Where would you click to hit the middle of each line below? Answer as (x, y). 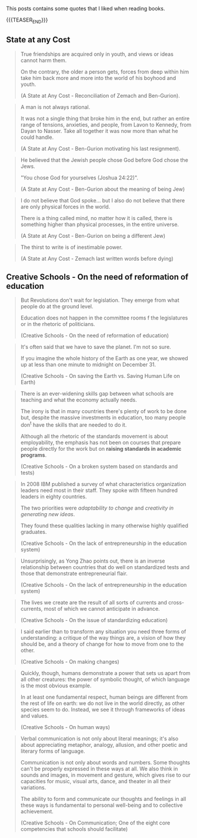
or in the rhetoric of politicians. (58, 324)
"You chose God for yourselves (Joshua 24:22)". (79, 177)
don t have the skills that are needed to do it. (74, 424)
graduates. (34, 532)
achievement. (37, 812)
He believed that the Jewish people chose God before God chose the (104, 160)
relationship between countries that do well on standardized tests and (105, 567)
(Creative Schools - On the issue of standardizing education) (94, 620)
